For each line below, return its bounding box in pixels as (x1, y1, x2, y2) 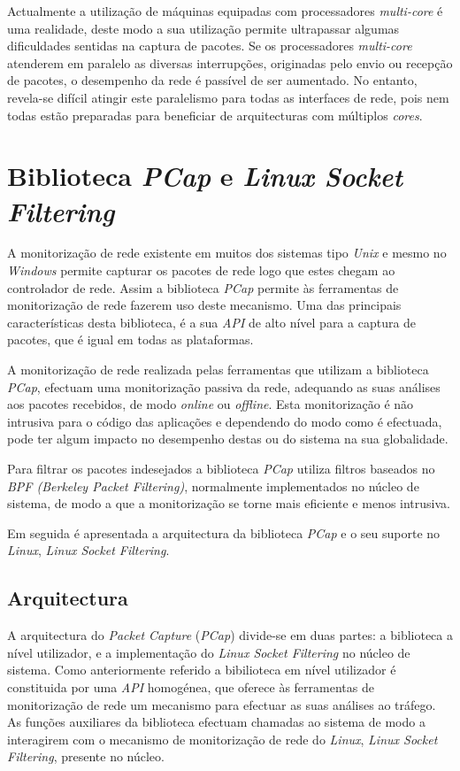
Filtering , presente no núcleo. (7, 747, 165, 766)
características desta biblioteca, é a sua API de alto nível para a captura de (7, 312, 417, 331)
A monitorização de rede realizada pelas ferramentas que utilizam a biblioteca (7, 360, 429, 379)
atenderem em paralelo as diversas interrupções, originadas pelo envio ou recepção (7, 53, 453, 72)
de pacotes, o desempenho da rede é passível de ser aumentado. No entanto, (7, 71, 418, 89)
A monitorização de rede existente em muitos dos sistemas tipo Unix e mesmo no (7, 243, 447, 262)
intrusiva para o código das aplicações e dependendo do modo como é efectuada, (7, 412, 442, 430)
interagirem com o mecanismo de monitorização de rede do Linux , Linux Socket (7, 729, 438, 748)
